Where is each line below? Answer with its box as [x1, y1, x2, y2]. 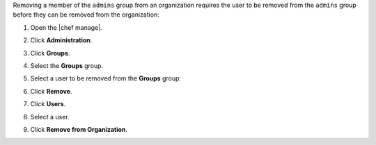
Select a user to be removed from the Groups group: [30, 74, 181, 83]
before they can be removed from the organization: [13, 10, 159, 19]
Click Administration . [30, 36, 93, 44]
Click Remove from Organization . [30, 125, 128, 133]
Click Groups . [30, 49, 70, 57]
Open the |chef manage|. [30, 23, 102, 31]
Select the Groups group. [30, 61, 104, 69]
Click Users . [30, 100, 66, 108]
